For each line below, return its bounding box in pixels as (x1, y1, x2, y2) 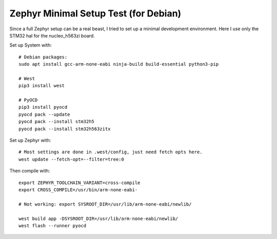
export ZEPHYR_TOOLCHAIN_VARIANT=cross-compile (18, 180, 141, 186)
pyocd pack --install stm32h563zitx (18, 126, 111, 132)
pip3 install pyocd (18, 104, 68, 110)
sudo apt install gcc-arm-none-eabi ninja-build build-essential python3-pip (18, 62, 219, 67)
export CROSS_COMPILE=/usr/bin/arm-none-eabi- (18, 187, 138, 192)
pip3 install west (18, 83, 65, 89)
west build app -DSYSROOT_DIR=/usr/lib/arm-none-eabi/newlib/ (18, 215, 179, 222)
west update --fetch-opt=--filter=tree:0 (18, 156, 124, 162)
